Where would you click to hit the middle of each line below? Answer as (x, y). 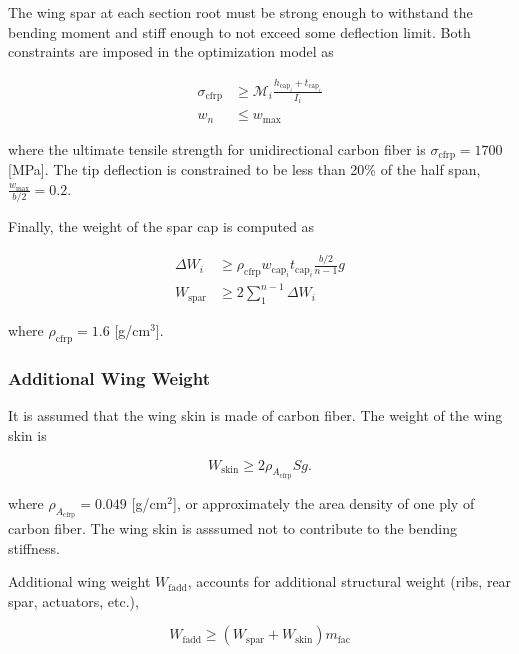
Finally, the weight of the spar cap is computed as (161, 226)
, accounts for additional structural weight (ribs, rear (349, 581)
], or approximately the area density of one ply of (324, 502)
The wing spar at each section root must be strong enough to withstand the (240, 12)
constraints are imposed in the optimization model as (171, 51)
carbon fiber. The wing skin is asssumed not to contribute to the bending (232, 527)
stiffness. (34, 547)
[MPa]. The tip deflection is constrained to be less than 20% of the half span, (244, 169)
